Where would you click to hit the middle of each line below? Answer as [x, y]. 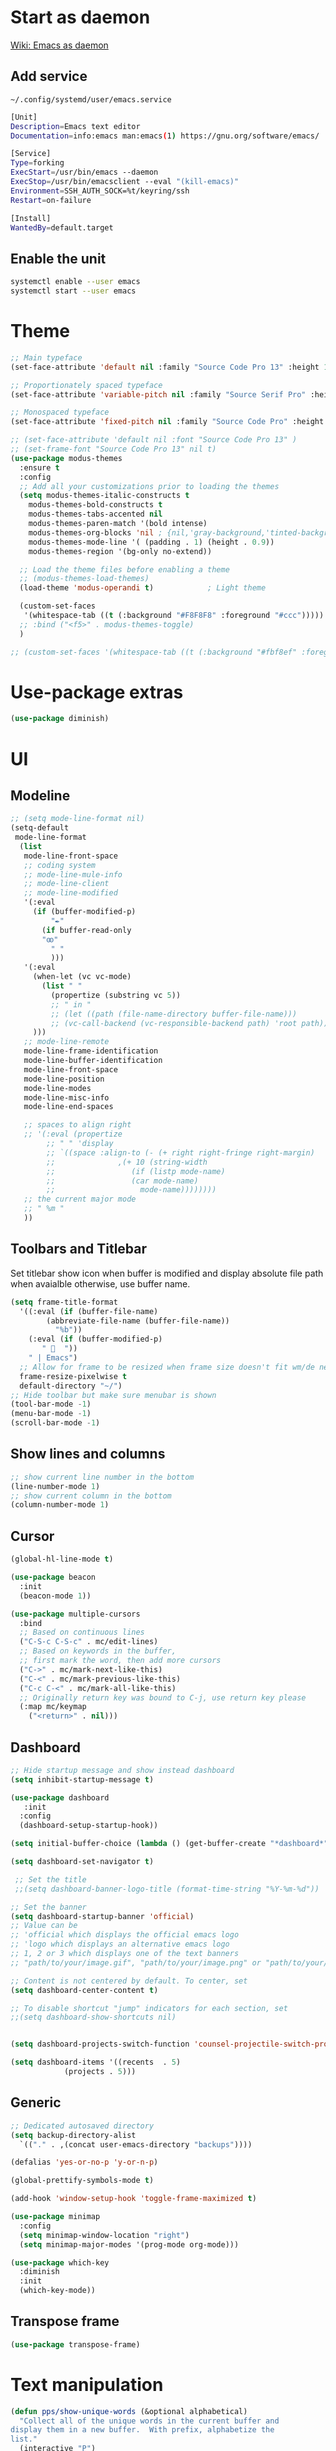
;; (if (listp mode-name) [136, 1171]
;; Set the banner [48, 1907]
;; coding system [60, 865]
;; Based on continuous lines [82, 1632]
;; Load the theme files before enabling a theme [124, 569]
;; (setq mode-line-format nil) [77, 819]
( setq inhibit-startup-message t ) [82, 1779]
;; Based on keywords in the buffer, [98, 1651]
